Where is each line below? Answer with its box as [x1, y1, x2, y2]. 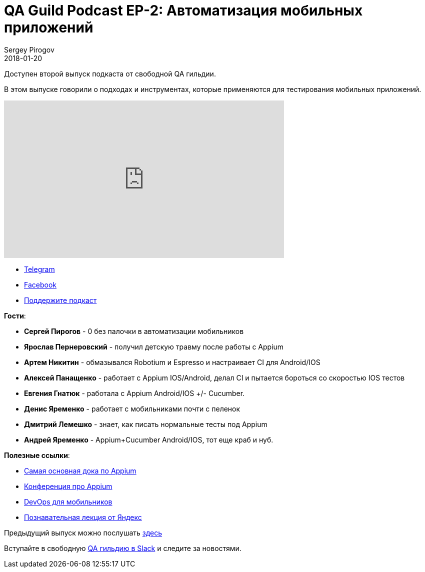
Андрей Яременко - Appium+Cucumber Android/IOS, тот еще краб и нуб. [24, 435, 273, 444]
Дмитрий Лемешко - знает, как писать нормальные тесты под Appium [24, 419, 267, 428]
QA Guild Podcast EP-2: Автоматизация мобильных [4, 2, 363, 19]
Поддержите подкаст [24, 295, 97, 304]
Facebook [24, 280, 56, 289]
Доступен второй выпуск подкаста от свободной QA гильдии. [4, 69, 216, 78]
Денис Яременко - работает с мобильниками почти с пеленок [24, 404, 240, 413]
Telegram [24, 264, 55, 273]
